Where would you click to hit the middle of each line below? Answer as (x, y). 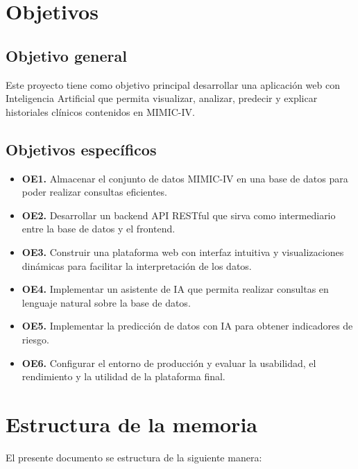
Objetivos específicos (81, 149)
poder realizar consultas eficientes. (94, 192)
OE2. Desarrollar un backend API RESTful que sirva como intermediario (179, 215)
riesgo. (35, 339)
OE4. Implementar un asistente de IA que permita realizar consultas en (175, 289)
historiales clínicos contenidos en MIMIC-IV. (100, 111)
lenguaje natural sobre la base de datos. (106, 302)
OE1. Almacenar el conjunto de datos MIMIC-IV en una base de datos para (185, 178)
